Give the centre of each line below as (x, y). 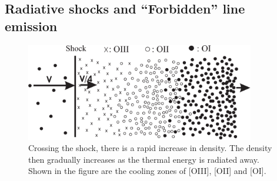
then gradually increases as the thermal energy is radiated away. (144, 159)
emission (31, 26)
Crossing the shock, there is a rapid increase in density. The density (150, 148)
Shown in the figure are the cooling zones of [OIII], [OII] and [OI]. (147, 171)
